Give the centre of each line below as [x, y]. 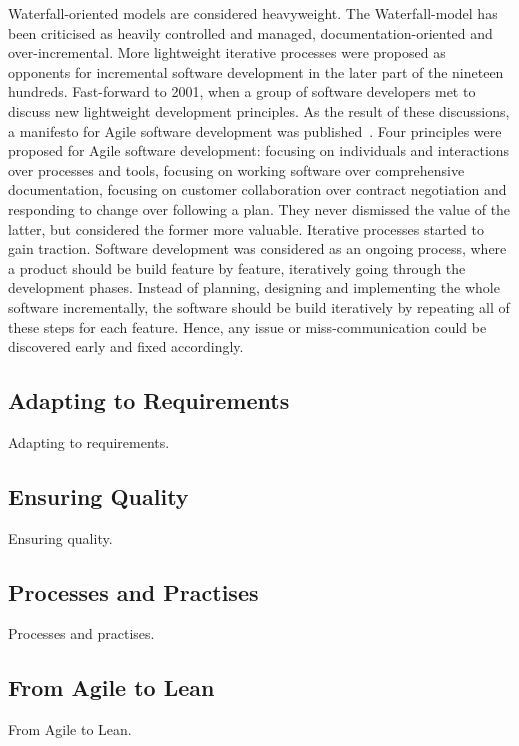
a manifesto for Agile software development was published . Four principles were [255, 130]
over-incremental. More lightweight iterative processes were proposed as [227, 52]
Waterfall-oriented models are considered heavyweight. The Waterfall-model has [253, 13]
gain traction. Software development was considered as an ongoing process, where [257, 248]
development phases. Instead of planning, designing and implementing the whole [254, 287]
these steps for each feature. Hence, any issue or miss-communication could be [247, 326]
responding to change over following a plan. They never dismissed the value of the [259, 208]
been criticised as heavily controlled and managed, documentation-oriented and [250, 32]
